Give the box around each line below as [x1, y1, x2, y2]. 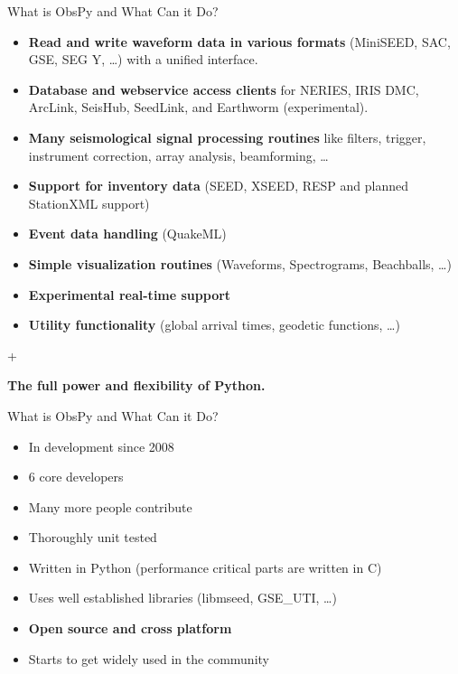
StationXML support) [28, 193, 150, 212]
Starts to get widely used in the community [28, 649, 269, 668]
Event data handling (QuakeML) [28, 224, 227, 243]
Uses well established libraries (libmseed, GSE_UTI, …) [28, 588, 337, 607]
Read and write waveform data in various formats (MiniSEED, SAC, [28, 32, 451, 51]
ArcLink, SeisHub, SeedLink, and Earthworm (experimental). [28, 98, 369, 117]
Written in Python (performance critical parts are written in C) [28, 557, 382, 576]
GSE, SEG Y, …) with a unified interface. [28, 50, 258, 69]
